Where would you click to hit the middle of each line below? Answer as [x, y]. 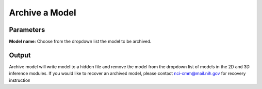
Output [20, 55]
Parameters [27, 30]
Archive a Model [42, 13]
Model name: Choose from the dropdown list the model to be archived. [80, 42]
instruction [20, 80]
